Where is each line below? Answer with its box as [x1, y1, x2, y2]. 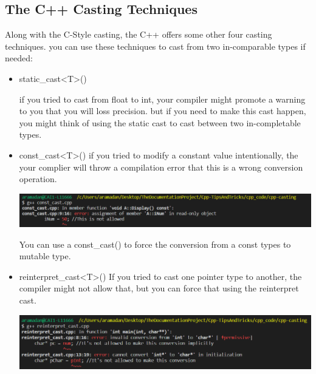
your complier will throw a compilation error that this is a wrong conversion [19, 160, 303, 173]
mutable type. [19, 250, 71, 262]
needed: [5, 52, 33, 64]
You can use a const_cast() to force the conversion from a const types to [19, 237, 291, 250]
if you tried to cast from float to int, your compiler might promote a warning [19, 92, 306, 105]
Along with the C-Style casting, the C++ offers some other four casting [5, 28, 272, 41]
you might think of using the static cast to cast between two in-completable [19, 116, 301, 129]
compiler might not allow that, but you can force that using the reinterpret [19, 282, 299, 294]
